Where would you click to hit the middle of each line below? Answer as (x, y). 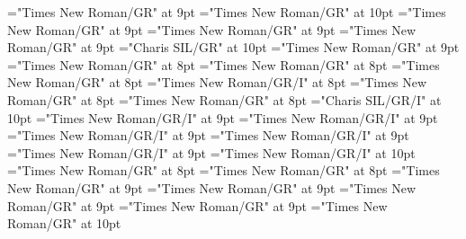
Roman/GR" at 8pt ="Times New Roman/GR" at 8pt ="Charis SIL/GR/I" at (224, 99)
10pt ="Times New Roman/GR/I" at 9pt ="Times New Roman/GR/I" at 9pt (223, 117)
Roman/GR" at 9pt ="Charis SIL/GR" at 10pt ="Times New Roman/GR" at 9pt (233, 47)
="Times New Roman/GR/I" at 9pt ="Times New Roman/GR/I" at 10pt (211, 152)
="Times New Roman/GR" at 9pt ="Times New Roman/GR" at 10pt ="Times (227, 12)
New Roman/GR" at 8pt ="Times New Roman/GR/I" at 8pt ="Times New (217, 82)
